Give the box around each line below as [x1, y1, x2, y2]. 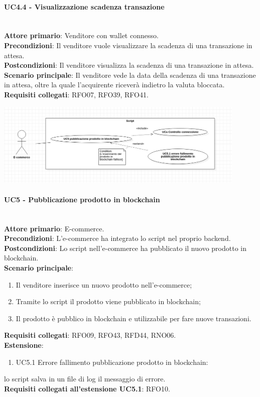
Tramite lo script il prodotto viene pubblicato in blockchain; [16, 296, 201, 307]
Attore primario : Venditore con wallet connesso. [4, 30, 159, 41]
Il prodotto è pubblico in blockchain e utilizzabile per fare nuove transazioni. [16, 313, 251, 323]
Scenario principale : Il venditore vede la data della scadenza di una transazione [4, 69, 256, 80]
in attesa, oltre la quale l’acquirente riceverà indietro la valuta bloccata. [4, 79, 225, 90]
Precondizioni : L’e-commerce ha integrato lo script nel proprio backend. [4, 233, 231, 243]
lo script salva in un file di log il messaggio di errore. [4, 373, 166, 384]
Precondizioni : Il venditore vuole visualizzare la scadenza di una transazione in [4, 40, 252, 50]
